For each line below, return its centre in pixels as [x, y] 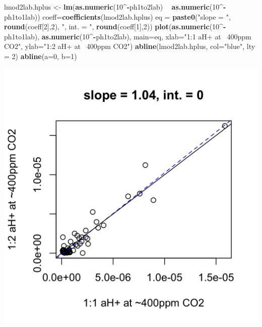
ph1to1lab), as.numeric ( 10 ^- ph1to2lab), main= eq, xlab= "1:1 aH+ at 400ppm [128, 36]
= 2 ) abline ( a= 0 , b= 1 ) [41, 56]
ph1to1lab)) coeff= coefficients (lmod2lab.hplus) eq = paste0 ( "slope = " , [117, 16]
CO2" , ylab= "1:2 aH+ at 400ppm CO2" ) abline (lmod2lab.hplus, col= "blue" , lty [130, 46]
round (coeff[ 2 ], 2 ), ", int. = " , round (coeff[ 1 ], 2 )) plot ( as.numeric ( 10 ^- [115, 26]
